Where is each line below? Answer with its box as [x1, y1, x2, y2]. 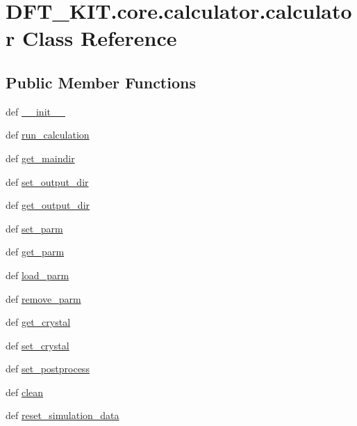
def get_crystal [6, 315, 71, 329]
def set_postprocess [6, 361, 90, 376]
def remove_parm [6, 291, 81, 306]
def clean [6, 384, 44, 399]
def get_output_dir [6, 198, 90, 212]
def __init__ [6, 104, 65, 118]
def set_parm [6, 221, 63, 235]
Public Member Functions [6, 71, 196, 93]
